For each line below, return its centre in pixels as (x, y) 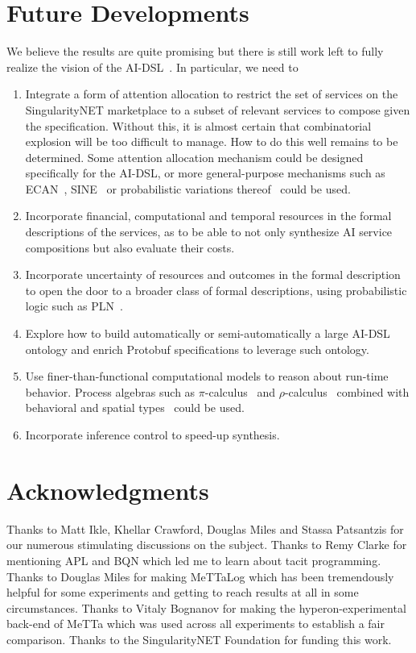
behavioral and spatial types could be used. (135, 408)
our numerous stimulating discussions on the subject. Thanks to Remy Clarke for (207, 545)
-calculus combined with (347, 391)
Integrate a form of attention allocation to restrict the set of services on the (212, 94)
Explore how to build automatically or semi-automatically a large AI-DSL (208, 333)
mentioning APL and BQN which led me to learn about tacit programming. (194, 560)
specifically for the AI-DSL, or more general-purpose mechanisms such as (205, 173)
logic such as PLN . (74, 306)
